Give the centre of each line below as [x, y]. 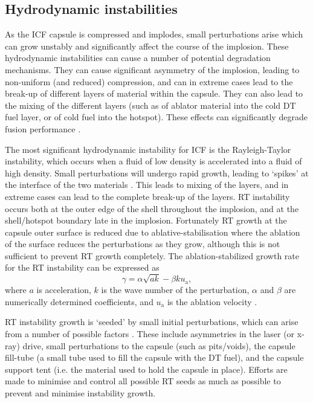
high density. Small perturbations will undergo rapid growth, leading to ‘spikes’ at [157, 172]
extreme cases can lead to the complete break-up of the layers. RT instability [147, 196]
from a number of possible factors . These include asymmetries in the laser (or [150, 334]
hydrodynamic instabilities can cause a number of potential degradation [138, 58]
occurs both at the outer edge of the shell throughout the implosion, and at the [152, 208]
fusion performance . [43, 128]
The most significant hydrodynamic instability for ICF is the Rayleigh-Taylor [148, 149]
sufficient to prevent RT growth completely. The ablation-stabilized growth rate [152, 255]
